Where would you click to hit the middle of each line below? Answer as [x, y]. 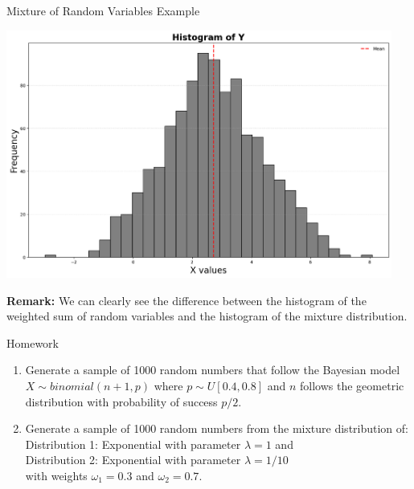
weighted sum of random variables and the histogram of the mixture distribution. [207, 316]
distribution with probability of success [121, 401]
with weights [56, 475]
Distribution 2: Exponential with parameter [133, 460]
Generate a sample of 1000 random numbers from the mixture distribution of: [217, 428]
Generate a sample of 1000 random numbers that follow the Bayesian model [213, 370]
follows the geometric [352, 385]
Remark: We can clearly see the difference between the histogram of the [187, 300]
